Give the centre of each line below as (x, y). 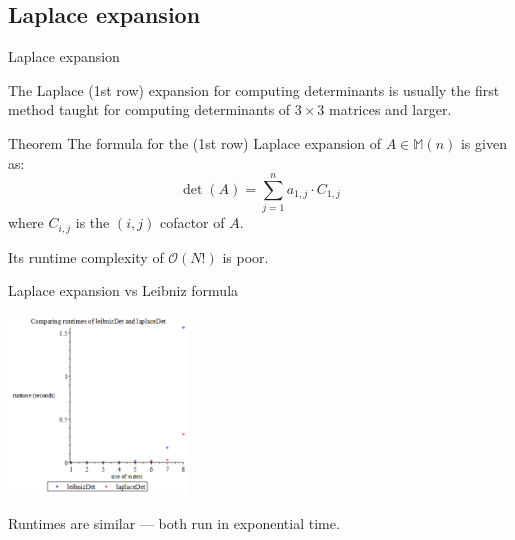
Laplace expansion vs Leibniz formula (123, 290)
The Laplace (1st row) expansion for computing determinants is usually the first (254, 89)
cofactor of (192, 222)
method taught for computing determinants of (149, 109)
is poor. (245, 256)
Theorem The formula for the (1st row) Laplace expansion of (195, 142)
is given (483, 142)
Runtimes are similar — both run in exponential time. (174, 522)
